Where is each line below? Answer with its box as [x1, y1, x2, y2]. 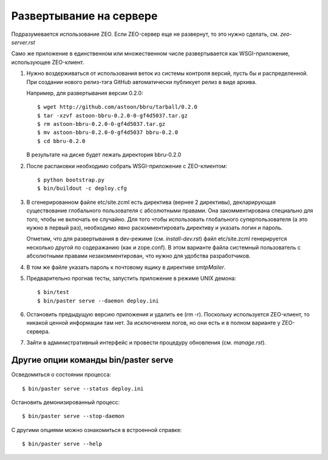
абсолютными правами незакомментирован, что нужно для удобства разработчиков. [26, 253, 251, 260]
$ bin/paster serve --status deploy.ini [22, 385, 144, 392]
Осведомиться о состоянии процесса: [11, 371, 112, 378]
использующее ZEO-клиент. [11, 58, 84, 66]
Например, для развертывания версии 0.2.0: [26, 89, 143, 97]
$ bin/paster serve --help [22, 441, 103, 447]
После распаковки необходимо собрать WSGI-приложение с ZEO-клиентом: [26, 162, 228, 170]
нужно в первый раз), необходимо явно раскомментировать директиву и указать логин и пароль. [26, 224, 283, 231]
